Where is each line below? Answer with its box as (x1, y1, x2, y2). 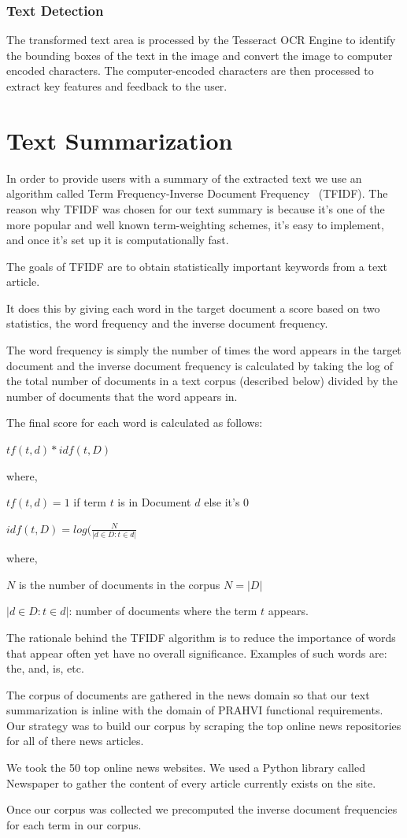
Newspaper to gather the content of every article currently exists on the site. (6, 774, 376, 791)
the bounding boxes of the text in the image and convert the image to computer (6, 46, 393, 63)
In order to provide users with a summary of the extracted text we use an (6, 169, 362, 186)
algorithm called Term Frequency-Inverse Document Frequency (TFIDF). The (6, 185, 388, 202)
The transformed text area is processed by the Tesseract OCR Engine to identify (6, 32, 396, 48)
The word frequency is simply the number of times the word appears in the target (6, 342, 401, 358)
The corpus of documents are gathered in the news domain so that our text (6, 686, 370, 703)
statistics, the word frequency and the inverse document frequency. (6, 315, 328, 332)
